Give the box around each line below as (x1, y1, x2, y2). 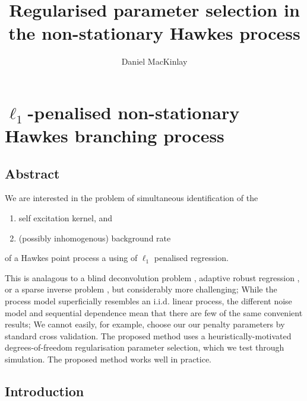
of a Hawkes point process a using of (5, 252, 138, 264)
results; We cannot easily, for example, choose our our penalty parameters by (5, 318, 285, 330)
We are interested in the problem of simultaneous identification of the (5, 192, 258, 204)
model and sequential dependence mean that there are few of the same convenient (5, 306, 303, 319)
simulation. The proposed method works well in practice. (5, 353, 212, 365)
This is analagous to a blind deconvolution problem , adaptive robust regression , (5, 271, 300, 284)
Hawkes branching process (5, 123, 224, 148)
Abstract (5, 164, 60, 182)
